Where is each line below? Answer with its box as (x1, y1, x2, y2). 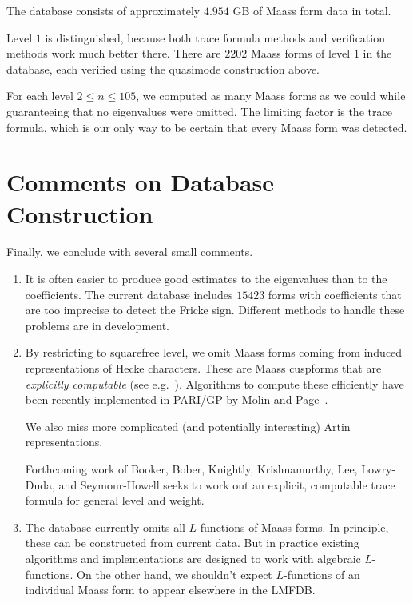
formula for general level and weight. (25, 492, 205, 509)
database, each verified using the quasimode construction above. (6, 60, 320, 77)
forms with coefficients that (268, 286, 402, 302)
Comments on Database (6, 166, 274, 198)
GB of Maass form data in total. (232, 2, 391, 18)
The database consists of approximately (6, 2, 201, 18)
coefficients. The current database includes (25, 286, 233, 302)
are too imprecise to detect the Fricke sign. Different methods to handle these (25, 301, 405, 318)
